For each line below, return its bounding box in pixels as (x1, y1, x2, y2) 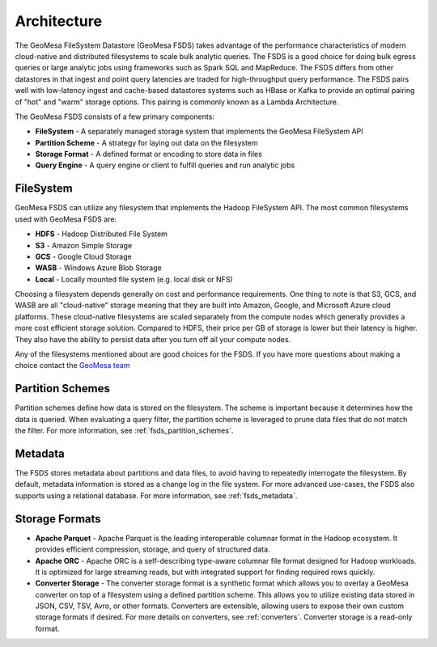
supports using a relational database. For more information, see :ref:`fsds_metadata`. (15, 490, 298, 501)
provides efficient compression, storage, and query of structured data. (35, 544, 270, 554)
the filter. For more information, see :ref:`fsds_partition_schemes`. (15, 425, 234, 436)
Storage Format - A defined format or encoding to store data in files (35, 150, 262, 159)
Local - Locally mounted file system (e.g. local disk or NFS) (35, 274, 234, 284)
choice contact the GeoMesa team (15, 361, 130, 370)
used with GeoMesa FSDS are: (15, 214, 117, 224)
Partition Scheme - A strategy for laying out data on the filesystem (35, 137, 258, 147)
